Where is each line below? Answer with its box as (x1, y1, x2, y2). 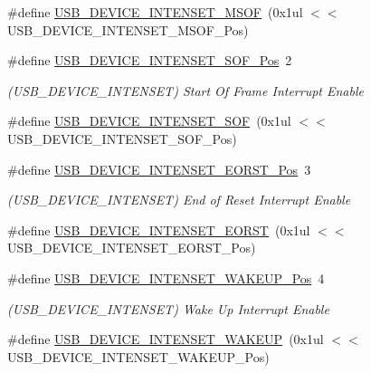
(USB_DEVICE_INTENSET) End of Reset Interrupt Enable (7, 190, 351, 209)
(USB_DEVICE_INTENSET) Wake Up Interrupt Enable (7, 299, 329, 318)
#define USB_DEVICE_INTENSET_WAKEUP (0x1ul (7, 330, 324, 349)
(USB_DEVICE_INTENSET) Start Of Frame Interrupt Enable (7, 81, 364, 100)
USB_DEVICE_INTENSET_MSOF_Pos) (7, 20, 249, 39)
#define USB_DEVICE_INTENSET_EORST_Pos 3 (7, 159, 311, 178)
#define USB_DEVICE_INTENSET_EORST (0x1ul (7, 220, 310, 239)
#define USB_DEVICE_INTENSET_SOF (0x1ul (7, 111, 291, 130)
